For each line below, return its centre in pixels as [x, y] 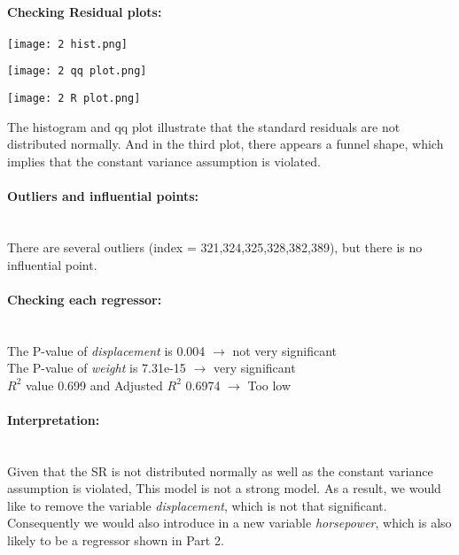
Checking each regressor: [85, 299]
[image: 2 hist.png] [68, 44]
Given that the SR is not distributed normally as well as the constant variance [220, 470]
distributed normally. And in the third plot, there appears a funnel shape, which [226, 144]
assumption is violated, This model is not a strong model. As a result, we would [224, 488]
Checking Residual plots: [85, 11]
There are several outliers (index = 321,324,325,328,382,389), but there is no [215, 247]
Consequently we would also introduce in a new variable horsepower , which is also [229, 523]
